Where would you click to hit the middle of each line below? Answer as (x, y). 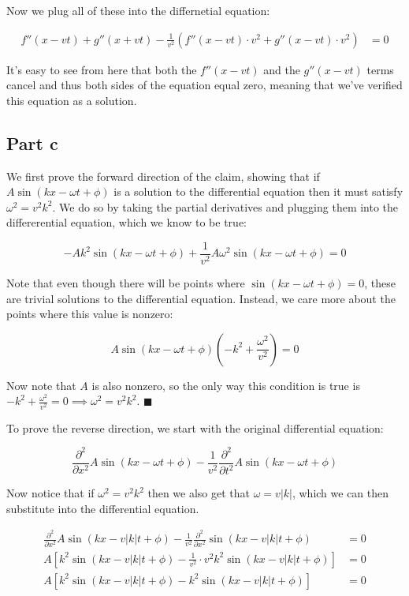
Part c (32, 142)
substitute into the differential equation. (103, 508)
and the (282, 69)
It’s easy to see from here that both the (102, 69)
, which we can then (340, 493)
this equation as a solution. (72, 100)
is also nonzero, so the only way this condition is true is (226, 385)
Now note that (41, 385)
